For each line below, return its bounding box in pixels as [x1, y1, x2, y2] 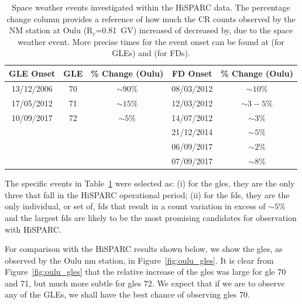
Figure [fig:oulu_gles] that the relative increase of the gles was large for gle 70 [5, 265, 286, 278]
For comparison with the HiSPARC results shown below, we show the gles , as [5, 243, 283, 255]
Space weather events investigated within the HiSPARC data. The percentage [12, 1, 290, 13]
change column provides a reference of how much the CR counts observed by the [6, 12, 296, 25]
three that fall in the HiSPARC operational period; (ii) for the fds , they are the [5, 188, 290, 201]
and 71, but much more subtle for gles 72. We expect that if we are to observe [5, 277, 285, 289]
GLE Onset [9, 67, 56, 79]
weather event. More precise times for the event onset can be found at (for [18, 35, 284, 47]
